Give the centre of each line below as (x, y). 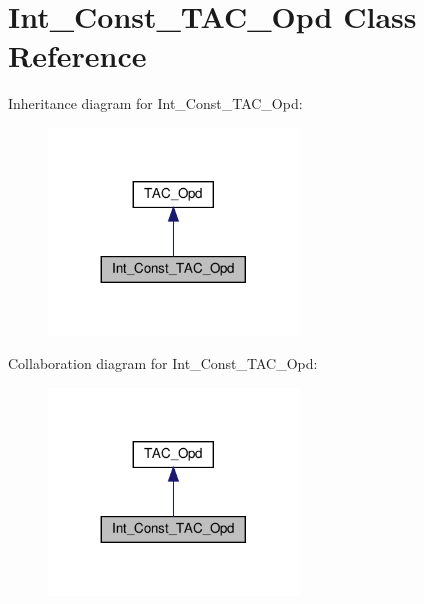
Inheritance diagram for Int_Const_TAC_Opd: (155, 103)
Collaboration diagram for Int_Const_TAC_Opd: (163, 363)
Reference (77, 55)
